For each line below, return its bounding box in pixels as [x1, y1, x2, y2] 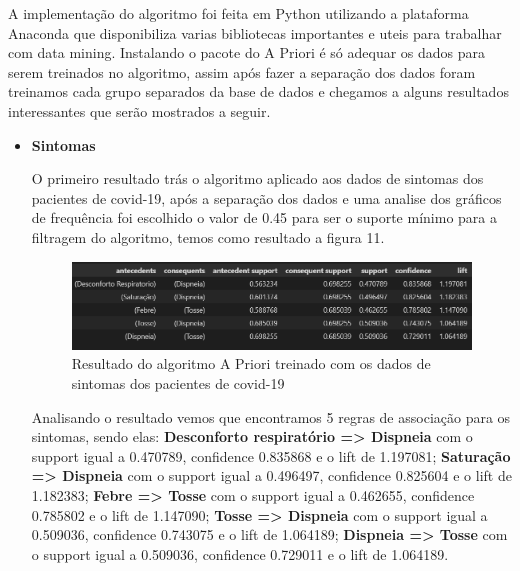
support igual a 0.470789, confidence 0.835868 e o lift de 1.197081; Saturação [31, 445, 511, 466]
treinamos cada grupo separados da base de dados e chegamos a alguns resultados [8, 81, 509, 102]
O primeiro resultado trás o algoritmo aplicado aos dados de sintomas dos [31, 168, 484, 189]
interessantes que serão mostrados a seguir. [8, 100, 271, 121]
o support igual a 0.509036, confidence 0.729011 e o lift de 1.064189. [31, 543, 449, 564]
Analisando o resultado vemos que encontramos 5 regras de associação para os [31, 406, 511, 427]
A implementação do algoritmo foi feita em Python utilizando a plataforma [8, 3, 469, 23]
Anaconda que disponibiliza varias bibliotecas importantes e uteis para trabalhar [8, 22, 502, 43]
